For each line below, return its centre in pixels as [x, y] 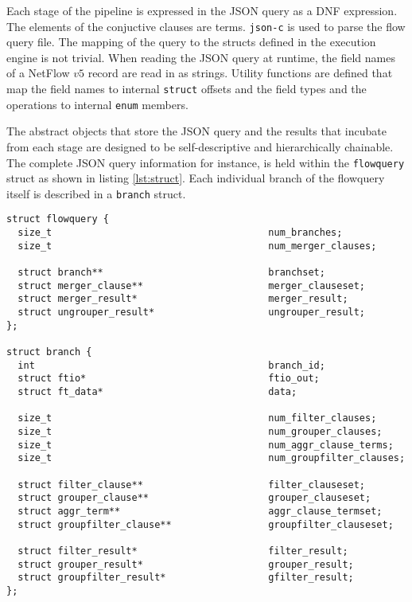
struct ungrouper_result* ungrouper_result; [192, 313]
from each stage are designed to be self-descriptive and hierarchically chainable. [200, 146]
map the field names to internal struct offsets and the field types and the [187, 89]
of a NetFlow [38, 73]
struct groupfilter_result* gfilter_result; [186, 578]
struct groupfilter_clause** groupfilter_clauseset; [206, 524]
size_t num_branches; [180, 233]
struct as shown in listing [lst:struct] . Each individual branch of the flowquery [196, 178]
